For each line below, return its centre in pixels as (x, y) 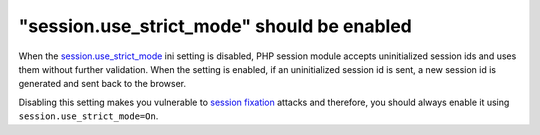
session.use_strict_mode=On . (88, 116)
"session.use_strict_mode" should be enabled (215, 26)
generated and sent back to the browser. (102, 84)
